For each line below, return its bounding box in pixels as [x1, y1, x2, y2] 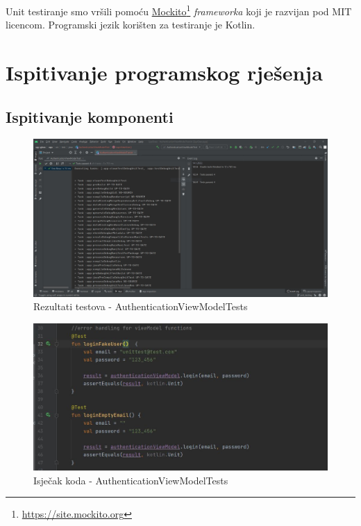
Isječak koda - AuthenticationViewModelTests [33, 473, 228, 487]
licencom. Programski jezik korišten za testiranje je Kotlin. [6, 17, 255, 32]
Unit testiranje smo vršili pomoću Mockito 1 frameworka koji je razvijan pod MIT [6, 2, 352, 18]
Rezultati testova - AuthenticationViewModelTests [33, 299, 248, 314]
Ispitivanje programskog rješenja [6, 58, 323, 87]
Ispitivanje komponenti [6, 105, 174, 127]
